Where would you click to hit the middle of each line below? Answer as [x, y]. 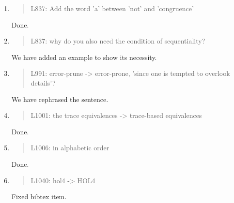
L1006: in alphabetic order [70, 148]
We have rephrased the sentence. [60, 99]
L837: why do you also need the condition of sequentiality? [118, 41]
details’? [43, 82]
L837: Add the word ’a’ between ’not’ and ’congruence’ [112, 8]
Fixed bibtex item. [39, 196]
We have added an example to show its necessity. [84, 57]
